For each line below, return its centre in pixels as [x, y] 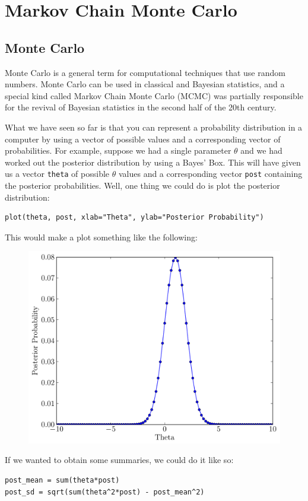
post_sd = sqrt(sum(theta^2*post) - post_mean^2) [105, 492]
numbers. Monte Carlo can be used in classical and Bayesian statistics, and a [145, 84]
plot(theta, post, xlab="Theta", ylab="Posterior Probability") [134, 218]
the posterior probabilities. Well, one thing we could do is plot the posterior [142, 185]
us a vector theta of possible [57, 174]
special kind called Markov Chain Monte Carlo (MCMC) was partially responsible [154, 95]
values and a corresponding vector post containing [210, 174]
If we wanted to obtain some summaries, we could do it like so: [119, 460]
